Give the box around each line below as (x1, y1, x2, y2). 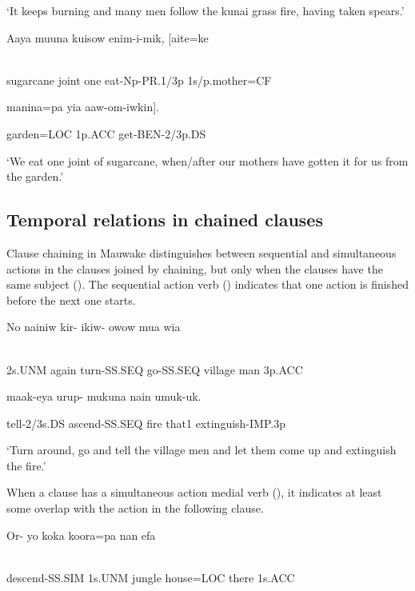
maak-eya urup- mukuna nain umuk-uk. (6, 388, 202, 405)
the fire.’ (6, 457, 46, 473)
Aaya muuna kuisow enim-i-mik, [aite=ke (6, 29, 209, 46)
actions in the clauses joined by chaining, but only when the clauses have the (6, 260, 383, 277)
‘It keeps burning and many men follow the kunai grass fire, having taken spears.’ (6, 2, 405, 18)
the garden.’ (6, 168, 64, 185)
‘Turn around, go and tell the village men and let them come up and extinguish (6, 441, 397, 458)
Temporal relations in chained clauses (6, 207, 323, 232)
